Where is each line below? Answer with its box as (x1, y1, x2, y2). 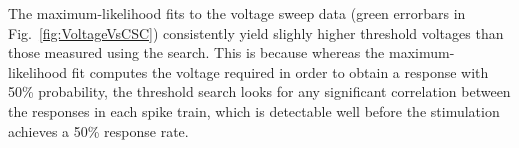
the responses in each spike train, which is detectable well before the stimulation (8, 100, 500, 121)
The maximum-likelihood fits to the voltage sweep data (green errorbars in (8, 3, 466, 23)
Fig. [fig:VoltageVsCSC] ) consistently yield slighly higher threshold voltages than (8, 22, 504, 43)
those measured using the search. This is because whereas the (8, 42, 385, 63)
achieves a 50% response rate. (8, 120, 189, 141)
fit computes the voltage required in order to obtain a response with (71, 61, 489, 82)
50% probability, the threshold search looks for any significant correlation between (8, 81, 511, 102)
